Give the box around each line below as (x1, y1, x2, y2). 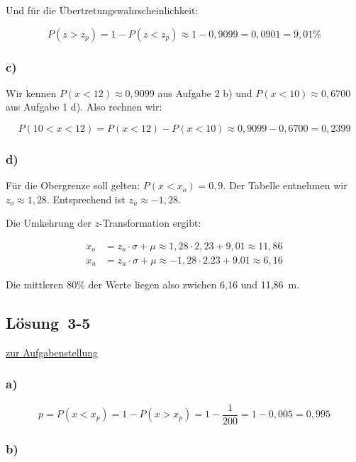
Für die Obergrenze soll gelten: (6, 178, 140, 193)
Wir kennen (6, 85, 57, 100)
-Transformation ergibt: (99, 215, 201, 230)
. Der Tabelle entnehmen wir (223, 178, 347, 193)
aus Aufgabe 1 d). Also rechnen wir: (6, 99, 162, 114)
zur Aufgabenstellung (6, 344, 99, 359)
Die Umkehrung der (6, 215, 91, 230)
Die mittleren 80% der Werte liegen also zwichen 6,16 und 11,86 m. (6, 276, 300, 291)
